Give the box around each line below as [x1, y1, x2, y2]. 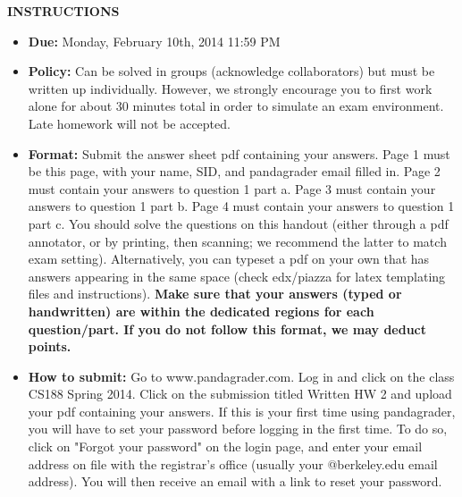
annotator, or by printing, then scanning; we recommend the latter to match [28, 232, 447, 250]
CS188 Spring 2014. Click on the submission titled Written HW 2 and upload [28, 384, 452, 403]
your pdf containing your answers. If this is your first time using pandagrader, [28, 401, 456, 420]
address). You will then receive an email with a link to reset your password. [28, 472, 442, 491]
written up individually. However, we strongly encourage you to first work [28, 79, 433, 97]
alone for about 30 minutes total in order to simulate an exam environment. [28, 97, 444, 115]
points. [28, 337, 71, 356]
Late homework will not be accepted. [28, 114, 231, 132]
